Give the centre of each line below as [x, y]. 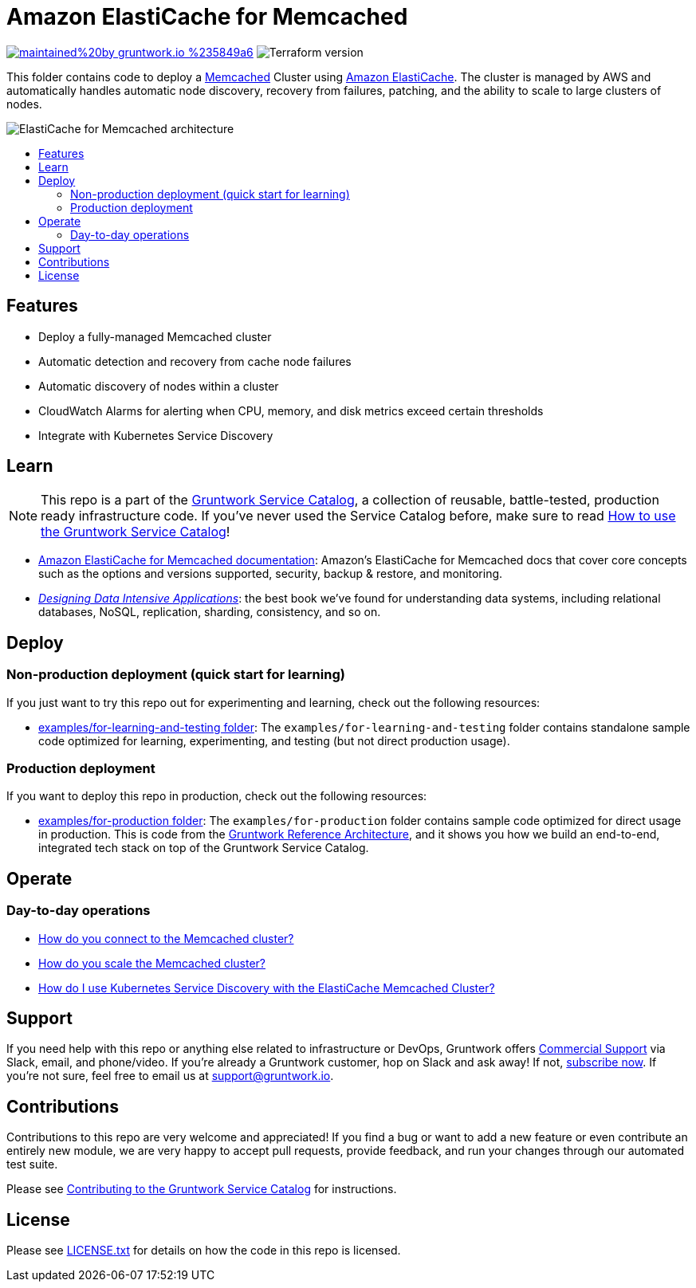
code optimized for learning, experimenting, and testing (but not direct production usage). [274, 740]
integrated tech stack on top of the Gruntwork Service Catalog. [204, 848]
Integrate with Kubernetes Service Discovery [156, 435]
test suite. [32, 1164]
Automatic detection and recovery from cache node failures [195, 361]
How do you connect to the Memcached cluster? [166, 938]
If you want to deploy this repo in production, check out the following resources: [217, 796]
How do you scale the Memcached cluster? [152, 963]
